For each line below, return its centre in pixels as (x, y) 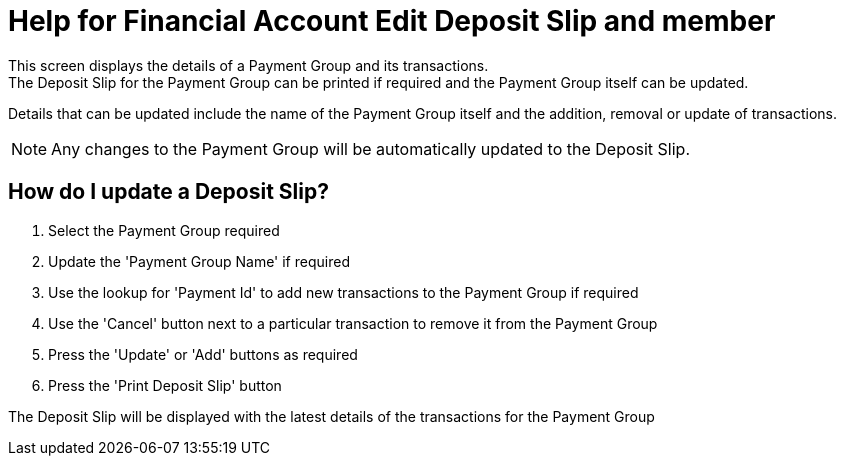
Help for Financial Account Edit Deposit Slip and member (392, 21)
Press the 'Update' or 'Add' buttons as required (203, 354)
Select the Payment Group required (164, 230)
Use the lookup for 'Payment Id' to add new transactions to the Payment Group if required (343, 292)
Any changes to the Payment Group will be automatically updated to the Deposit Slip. (371, 148)
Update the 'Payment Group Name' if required (199, 261)
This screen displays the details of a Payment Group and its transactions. (248, 65)
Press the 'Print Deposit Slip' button (165, 385)
